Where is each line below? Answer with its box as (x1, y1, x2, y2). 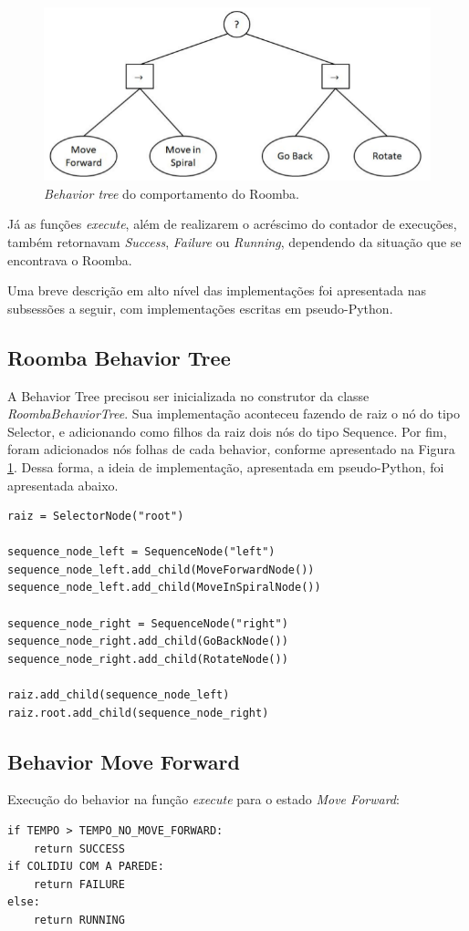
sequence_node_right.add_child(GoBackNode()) (7, 635, 288, 648)
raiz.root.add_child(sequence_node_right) (7, 706, 269, 719)
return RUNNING (33, 913, 125, 926)
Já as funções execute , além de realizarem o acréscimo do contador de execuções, (7, 214, 457, 233)
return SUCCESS (33, 842, 125, 855)
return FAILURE (33, 877, 125, 891)
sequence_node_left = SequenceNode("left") (7, 545, 276, 559)
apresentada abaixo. (7, 475, 119, 494)
